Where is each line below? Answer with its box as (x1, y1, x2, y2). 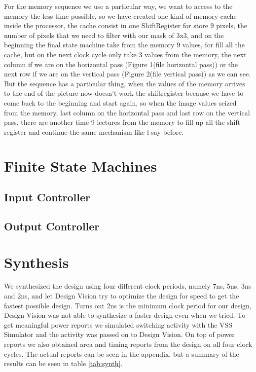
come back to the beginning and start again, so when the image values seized (4, 97, 237, 108)
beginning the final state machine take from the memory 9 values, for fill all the (4, 39, 245, 50)
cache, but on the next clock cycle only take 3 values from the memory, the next (4, 49, 247, 59)
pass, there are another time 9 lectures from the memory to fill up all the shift (4, 117, 241, 127)
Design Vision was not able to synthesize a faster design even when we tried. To (4, 310, 246, 320)
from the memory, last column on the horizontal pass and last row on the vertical (4, 107, 250, 117)
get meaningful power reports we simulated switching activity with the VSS (4, 319, 233, 330)
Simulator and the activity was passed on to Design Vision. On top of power (4, 329, 235, 339)
